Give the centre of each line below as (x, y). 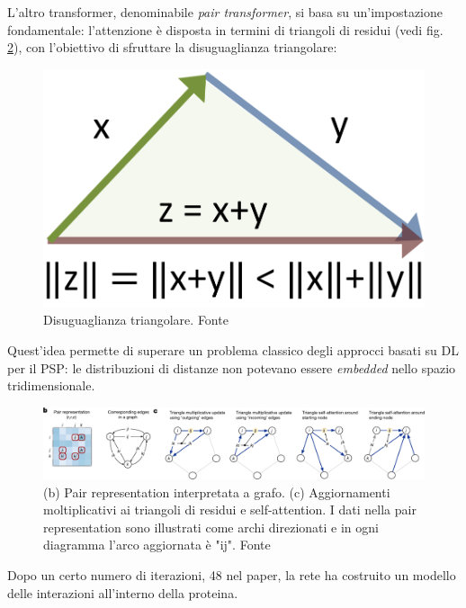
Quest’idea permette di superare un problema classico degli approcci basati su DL (233, 349)
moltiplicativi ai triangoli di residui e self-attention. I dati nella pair (230, 510)
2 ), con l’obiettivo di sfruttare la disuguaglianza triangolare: (172, 47)
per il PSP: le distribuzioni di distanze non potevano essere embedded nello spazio (232, 367)
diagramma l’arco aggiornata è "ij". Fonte (157, 545)
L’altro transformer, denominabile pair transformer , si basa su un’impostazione (225, 12)
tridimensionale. (51, 385)
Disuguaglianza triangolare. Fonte (136, 320)
